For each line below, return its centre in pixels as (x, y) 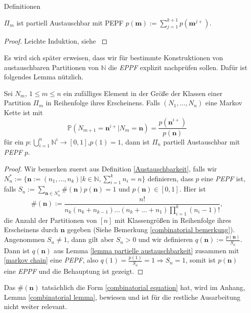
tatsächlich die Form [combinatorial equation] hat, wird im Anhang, (144, 287)
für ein (14, 141)
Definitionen (22, 6)
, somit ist (201, 260)
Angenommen (24, 239)
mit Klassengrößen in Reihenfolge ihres (173, 220)
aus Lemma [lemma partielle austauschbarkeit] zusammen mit (146, 250)
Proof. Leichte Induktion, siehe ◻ (56, 41)
